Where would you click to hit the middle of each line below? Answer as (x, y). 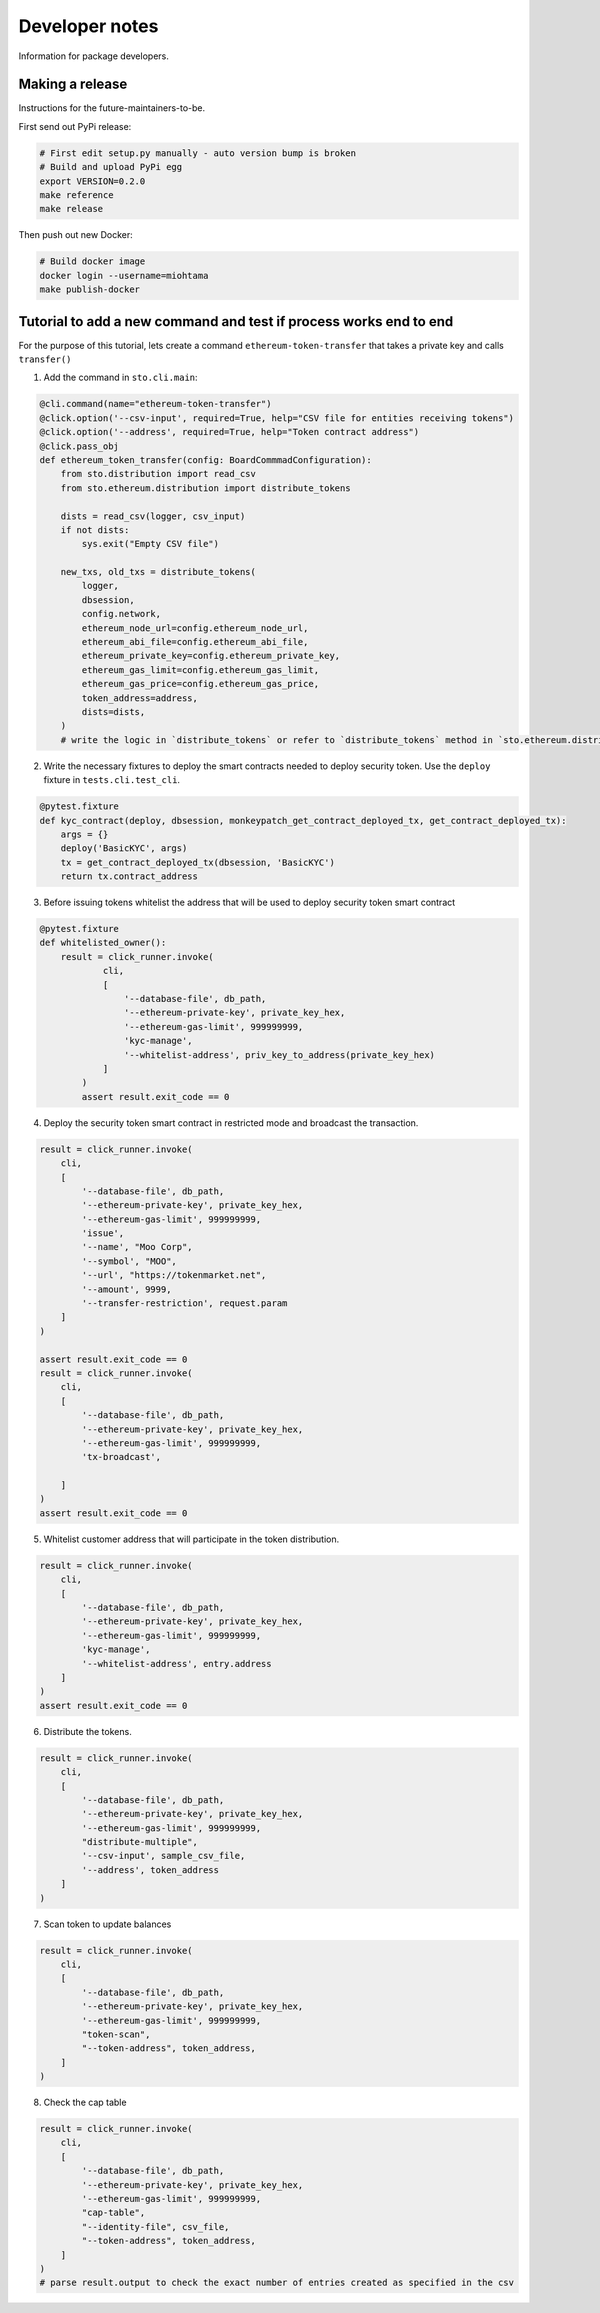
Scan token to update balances (107, 1924)
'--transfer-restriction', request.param (184, 1303)
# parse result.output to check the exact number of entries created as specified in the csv (277, 2283)
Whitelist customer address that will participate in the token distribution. (191, 1539)
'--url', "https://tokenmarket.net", (174, 1275)
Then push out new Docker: (76, 235)
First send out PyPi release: (75, 126)
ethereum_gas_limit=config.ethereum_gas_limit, (200, 669)
